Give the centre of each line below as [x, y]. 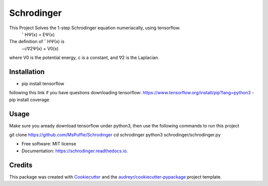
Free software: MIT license [49, 144]
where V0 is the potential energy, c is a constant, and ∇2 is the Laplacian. [84, 58]
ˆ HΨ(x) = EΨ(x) [38, 34]
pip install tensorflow [43, 84]
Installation [27, 72]
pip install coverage [29, 100]
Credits [21, 165]
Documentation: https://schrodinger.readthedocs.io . [75, 151]
